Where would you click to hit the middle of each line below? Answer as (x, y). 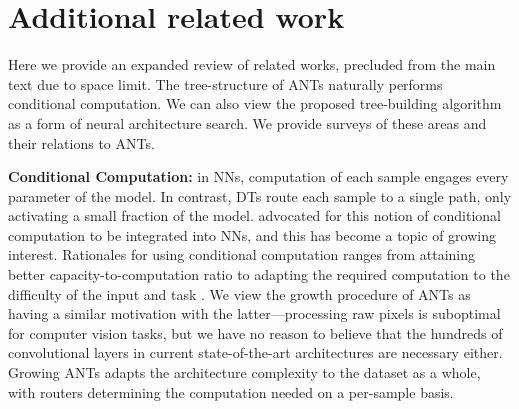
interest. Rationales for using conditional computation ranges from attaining (241, 254)
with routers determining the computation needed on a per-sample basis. (231, 391)
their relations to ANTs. (81, 142)
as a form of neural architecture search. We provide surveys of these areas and (247, 122)
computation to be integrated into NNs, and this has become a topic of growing (252, 234)
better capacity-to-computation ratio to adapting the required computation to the (259, 274)
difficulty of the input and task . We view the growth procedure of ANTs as (239, 293)
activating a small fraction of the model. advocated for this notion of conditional (254, 215)
